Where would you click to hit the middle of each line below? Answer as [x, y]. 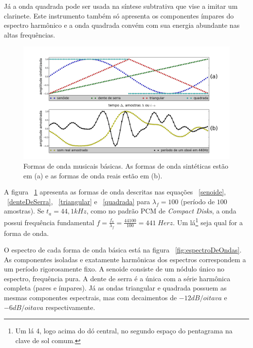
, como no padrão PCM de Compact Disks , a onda [161, 211]
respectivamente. [70, 307]
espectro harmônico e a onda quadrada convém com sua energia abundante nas [122, 25]
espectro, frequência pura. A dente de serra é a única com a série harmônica [117, 278]
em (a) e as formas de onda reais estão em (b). [93, 175]
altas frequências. [30, 34]
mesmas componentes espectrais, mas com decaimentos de [90, 297]
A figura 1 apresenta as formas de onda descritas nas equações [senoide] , [115, 192]
